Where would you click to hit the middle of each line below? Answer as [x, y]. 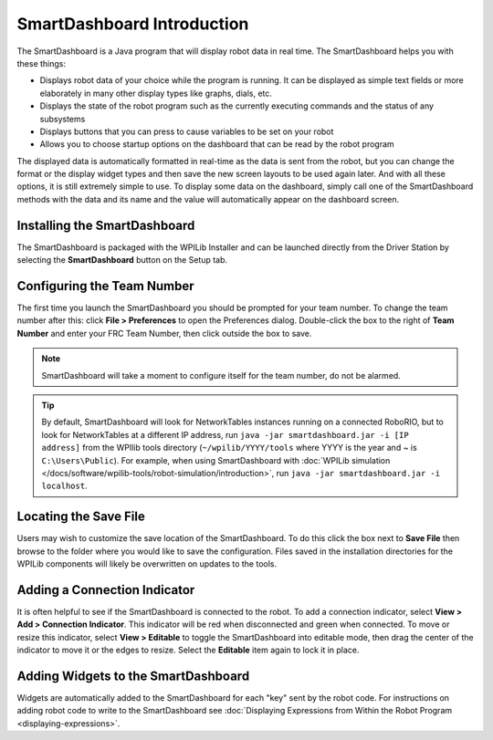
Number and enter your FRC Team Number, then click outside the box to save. [164, 333]
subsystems [63, 119]
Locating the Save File [81, 517]
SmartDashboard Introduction [133, 24]
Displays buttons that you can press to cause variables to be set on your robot [187, 131]
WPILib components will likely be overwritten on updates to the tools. [147, 564]
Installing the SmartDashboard [106, 225]
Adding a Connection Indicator [106, 590]
